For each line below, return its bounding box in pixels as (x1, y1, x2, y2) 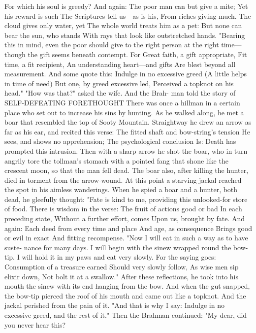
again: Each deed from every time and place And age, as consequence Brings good (4, 223, 253, 233)
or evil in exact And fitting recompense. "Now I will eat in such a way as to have (4, 233, 248, 243)
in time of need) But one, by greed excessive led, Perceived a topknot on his (4, 78, 234, 88)
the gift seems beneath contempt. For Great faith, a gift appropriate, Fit (28, 49, 247, 59)
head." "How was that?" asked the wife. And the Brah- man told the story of (4, 88, 236, 98)
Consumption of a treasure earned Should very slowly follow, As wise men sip (4, 262, 239, 272)
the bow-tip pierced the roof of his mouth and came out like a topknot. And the (4, 290, 246, 300)
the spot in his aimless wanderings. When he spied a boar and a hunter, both (4, 184, 238, 195)
